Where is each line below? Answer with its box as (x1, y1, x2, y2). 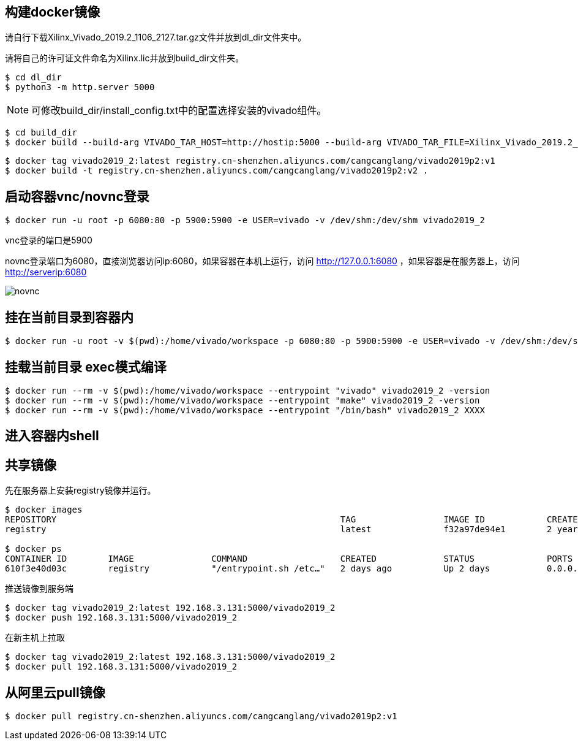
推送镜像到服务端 (5, 583, 73, 594)
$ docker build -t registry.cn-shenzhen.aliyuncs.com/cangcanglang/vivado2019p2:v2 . (5, 166, 429, 176)
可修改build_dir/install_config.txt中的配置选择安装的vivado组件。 (31, 104, 327, 117)
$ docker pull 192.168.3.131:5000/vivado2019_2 (5, 662, 238, 672)
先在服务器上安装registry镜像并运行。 (5, 485, 156, 496)
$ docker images (5, 505, 83, 515)
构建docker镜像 (5, 4, 100, 20)
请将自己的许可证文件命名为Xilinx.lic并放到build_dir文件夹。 (5, 53, 244, 64)
